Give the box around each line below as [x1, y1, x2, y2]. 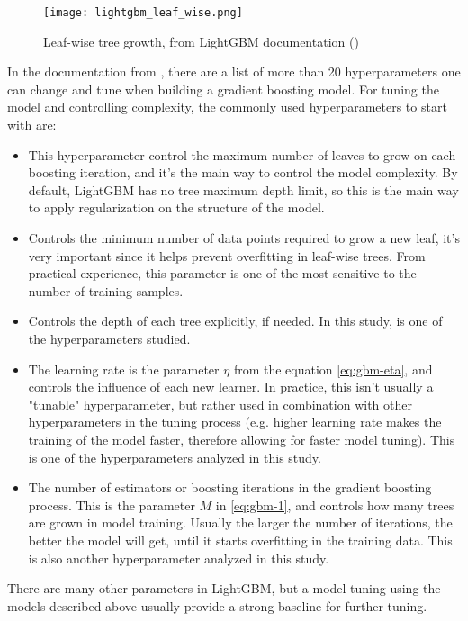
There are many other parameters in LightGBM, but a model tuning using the [7, 579, 441, 598]
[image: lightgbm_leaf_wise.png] [43, 6, 243, 19]
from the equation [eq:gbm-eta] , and [233, 359, 433, 378]
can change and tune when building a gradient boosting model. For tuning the [7, 79, 439, 98]
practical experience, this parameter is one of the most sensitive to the [28, 264, 417, 283]
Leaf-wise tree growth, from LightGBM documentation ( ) [43, 31, 359, 50]
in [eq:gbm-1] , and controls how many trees [215, 495, 454, 514]
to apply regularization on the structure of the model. [28, 198, 325, 217]
